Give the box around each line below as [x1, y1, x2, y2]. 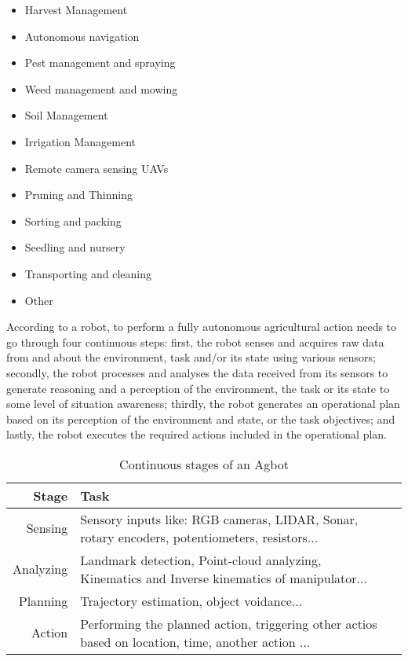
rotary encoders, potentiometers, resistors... [80, 527, 319, 546]
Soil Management [24, 107, 108, 123]
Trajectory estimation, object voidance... [80, 591, 303, 610]
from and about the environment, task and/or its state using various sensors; [6, 349, 376, 365]
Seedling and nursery [24, 239, 126, 255]
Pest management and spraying [24, 54, 176, 71]
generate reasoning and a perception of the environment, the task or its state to [6, 380, 390, 396]
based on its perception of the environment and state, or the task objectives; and [6, 410, 395, 427]
